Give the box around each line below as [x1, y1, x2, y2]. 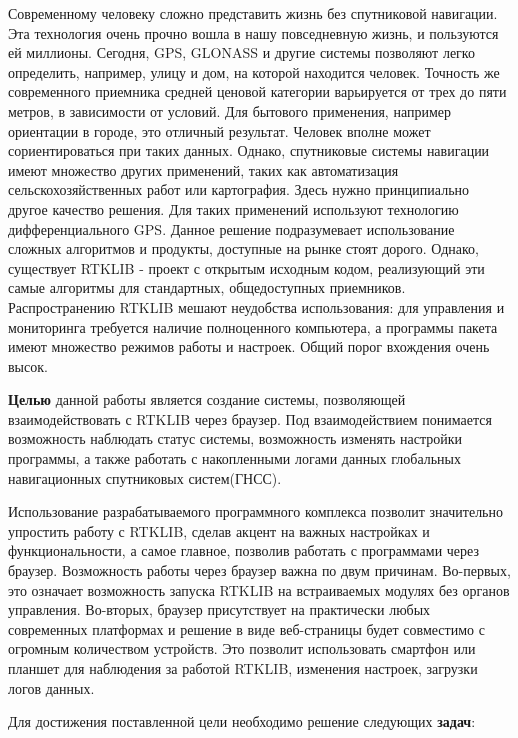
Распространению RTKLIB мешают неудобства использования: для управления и [8, 296, 505, 317]
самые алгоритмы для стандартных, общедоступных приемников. [8, 277, 406, 298]
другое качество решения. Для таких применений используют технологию [8, 198, 459, 219]
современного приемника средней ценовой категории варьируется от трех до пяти [8, 81, 507, 102]
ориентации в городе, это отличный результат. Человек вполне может [8, 120, 431, 141]
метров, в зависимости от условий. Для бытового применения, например [8, 100, 451, 121]
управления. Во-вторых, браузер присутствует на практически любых [8, 599, 431, 620]
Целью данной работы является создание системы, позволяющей [8, 389, 406, 410]
